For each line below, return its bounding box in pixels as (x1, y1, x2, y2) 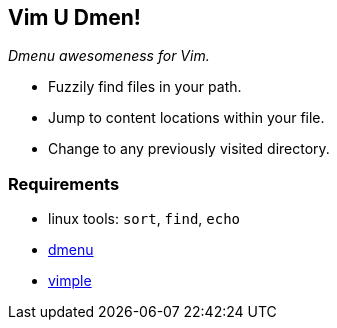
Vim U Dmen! (8, 5, 141, 30)
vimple (48, 272, 92, 290)
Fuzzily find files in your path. (48, 78, 242, 96)
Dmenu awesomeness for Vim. (8, 47, 210, 65)
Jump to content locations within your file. (48, 109, 325, 127)
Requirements (8, 173, 120, 194)
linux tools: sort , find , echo (48, 210, 241, 228)
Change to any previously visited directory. (48, 140, 330, 158)
